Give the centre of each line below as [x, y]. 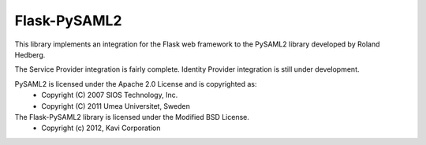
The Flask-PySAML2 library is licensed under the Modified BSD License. [132, 117]
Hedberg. [30, 54]
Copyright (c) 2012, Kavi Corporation [101, 128]
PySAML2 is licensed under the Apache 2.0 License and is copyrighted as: [136, 84]
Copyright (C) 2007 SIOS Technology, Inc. [110, 95]
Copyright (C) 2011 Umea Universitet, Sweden [116, 106]
